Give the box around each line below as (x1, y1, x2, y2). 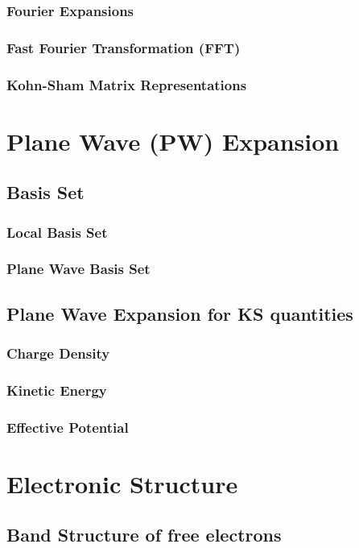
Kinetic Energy (6, 380, 107, 400)
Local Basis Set (6, 222, 108, 242)
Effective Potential (6, 417, 129, 437)
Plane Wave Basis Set (6, 259, 151, 279)
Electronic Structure (6, 467, 238, 500)
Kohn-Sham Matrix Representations (6, 74, 247, 94)
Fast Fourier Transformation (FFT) (6, 37, 241, 57)
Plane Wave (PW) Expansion (6, 124, 340, 157)
